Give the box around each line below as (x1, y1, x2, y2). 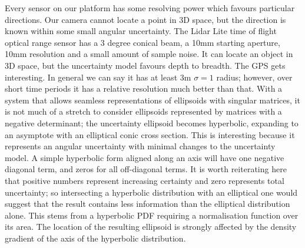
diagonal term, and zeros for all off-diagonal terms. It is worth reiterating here (5, 163, 287, 175)
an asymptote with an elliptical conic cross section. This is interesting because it (5, 128, 295, 140)
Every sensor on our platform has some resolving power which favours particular (5, 2, 295, 14)
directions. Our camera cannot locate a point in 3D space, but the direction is (5, 13, 286, 25)
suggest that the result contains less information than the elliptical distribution (5, 197, 290, 210)
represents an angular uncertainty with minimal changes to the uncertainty (5, 140, 276, 152)
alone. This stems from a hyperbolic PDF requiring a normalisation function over (5, 209, 299, 221)
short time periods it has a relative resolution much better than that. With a (5, 82, 283, 95)
